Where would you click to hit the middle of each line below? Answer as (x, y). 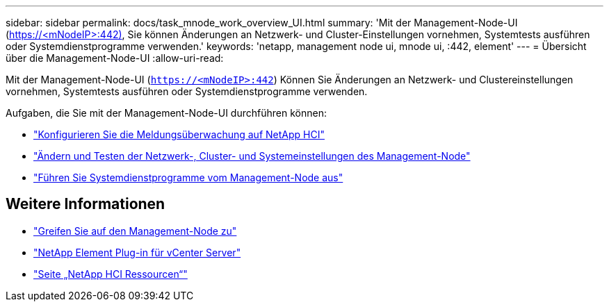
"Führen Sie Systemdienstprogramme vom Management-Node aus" (188, 177)
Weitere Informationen (86, 204)
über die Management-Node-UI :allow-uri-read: (115, 58)
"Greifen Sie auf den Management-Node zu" (135, 231)
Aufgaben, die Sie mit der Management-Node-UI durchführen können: (166, 113)
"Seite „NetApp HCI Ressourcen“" (111, 274)
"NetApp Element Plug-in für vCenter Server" (137, 252)
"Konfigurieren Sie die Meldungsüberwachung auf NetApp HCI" (179, 134)
